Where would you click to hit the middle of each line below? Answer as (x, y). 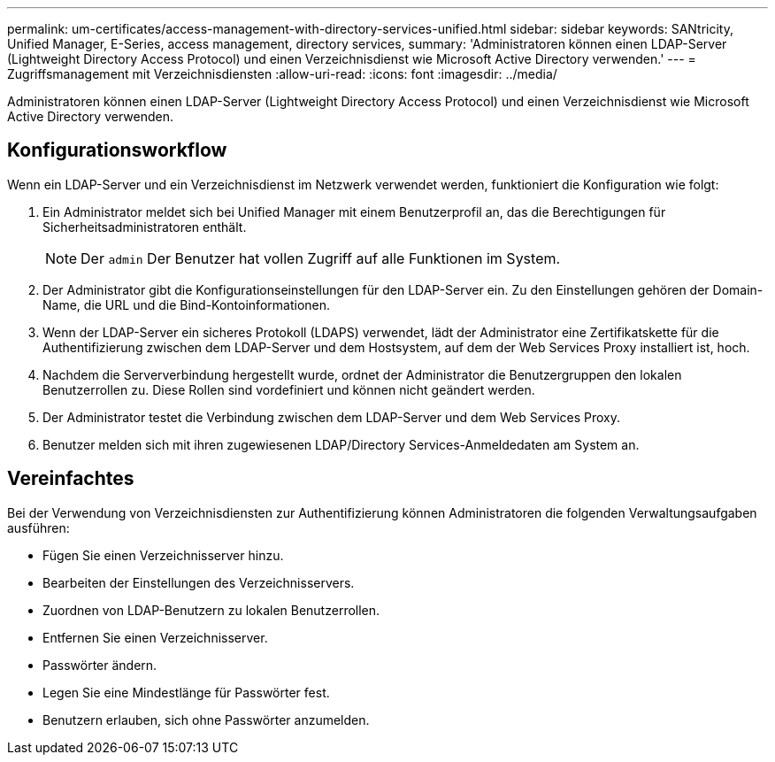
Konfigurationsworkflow (117, 150)
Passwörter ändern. (100, 665)
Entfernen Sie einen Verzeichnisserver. (155, 637)
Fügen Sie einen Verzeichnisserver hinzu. (163, 555)
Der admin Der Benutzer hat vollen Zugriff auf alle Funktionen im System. (321, 258)
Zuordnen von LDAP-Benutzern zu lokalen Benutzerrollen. (211, 610)
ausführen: (38, 527)
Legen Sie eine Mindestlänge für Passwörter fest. (186, 692)
